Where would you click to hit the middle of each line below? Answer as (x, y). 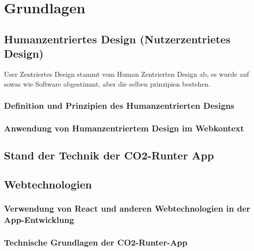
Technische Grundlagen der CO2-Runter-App (96, 242)
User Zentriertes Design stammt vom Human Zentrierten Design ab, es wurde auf (127, 74)
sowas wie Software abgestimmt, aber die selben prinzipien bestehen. (107, 83)
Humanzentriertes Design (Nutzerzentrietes (117, 39)
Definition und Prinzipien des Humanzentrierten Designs (119, 106)
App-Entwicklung (39, 220)
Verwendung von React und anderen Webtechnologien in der (127, 208)
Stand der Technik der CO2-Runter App (109, 155)
